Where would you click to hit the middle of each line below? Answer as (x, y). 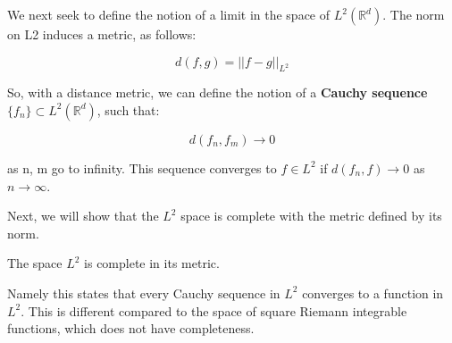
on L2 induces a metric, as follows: (102, 34)
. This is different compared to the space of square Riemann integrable (214, 310)
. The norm (414, 14)
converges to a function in (373, 293)
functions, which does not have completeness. (131, 328)
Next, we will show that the (83, 216)
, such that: (128, 109)
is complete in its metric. (152, 263)
